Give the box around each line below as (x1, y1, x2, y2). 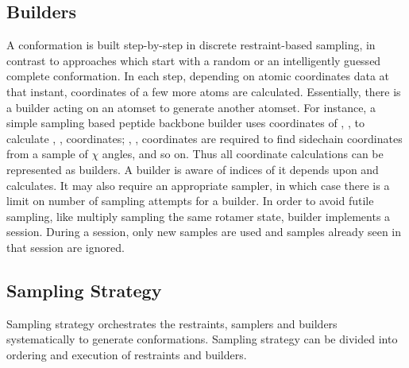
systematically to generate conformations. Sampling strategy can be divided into (6, 331, 398, 347)
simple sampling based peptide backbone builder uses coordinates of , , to (6, 114, 365, 131)
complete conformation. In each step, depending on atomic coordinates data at (6, 68, 390, 84)
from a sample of (6, 145, 88, 162)
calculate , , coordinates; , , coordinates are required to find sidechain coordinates (6, 130, 403, 146)
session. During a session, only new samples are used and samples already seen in (6, 223, 402, 240)
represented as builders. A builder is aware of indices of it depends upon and (6, 161, 379, 177)
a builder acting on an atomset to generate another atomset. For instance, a (6, 99, 376, 115)
